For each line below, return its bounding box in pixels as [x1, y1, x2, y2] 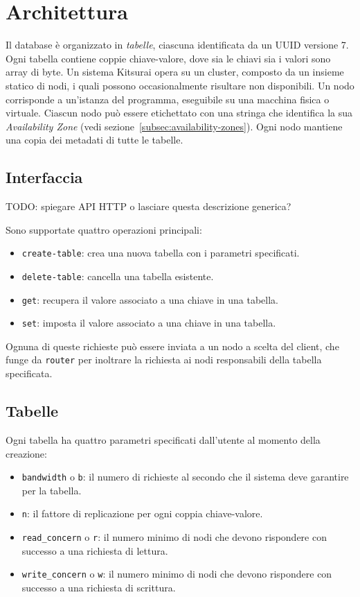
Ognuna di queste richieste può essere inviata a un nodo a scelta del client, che [6, 338, 339, 353]
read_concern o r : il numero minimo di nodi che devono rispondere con [21, 530, 327, 544]
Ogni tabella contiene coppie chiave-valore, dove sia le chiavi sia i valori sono [6, 51, 331, 65]
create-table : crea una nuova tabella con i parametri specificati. [21, 245, 300, 260]
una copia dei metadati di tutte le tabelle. [6, 132, 183, 147]
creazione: [6, 446, 47, 460]
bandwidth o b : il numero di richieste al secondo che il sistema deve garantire [21, 469, 349, 484]
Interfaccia [6, 166, 83, 188]
